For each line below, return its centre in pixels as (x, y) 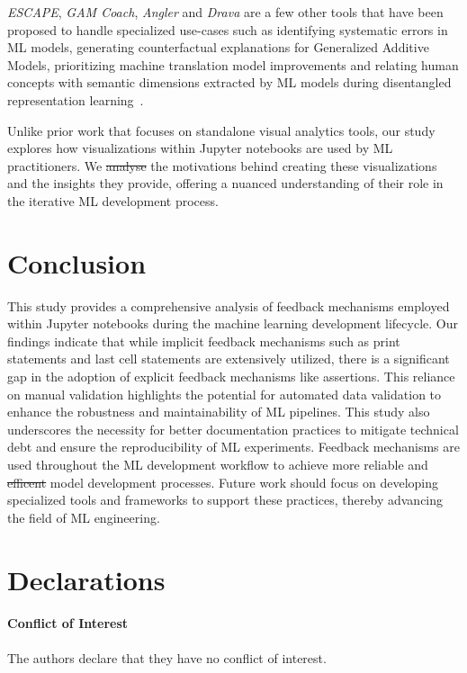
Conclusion (77, 262)
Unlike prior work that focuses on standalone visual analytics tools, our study (221, 130)
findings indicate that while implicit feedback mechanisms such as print (204, 341)
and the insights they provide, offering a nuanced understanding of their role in (225, 183)
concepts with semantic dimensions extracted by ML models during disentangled (229, 82)
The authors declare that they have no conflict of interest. (167, 657)
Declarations (86, 579)
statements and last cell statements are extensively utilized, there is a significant (229, 359)
